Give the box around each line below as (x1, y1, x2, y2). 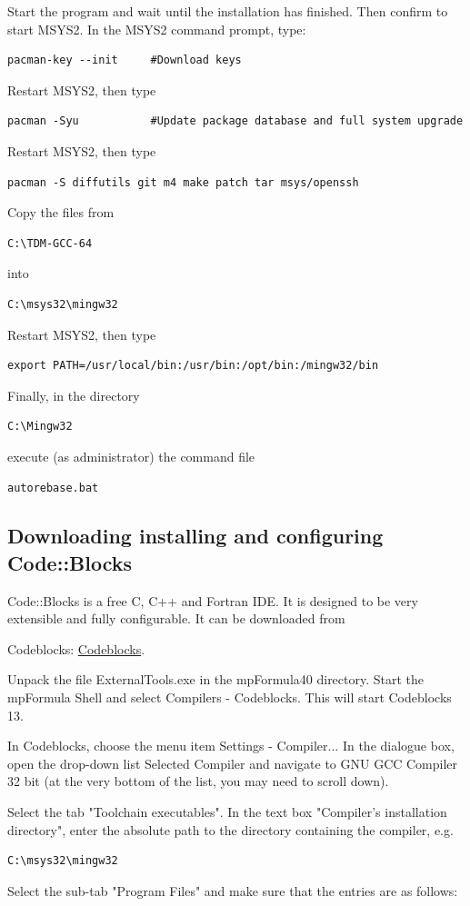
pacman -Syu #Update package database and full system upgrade (7, 114, 464, 128)
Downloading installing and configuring (7, 522, 384, 550)
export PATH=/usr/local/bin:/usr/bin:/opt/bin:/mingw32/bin (7, 359, 379, 373)
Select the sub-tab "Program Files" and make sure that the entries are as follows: (7, 881, 458, 900)
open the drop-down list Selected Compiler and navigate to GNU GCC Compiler (7, 753, 458, 772)
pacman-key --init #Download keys (7, 54, 242, 67)
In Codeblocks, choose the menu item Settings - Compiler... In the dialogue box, (7, 736, 455, 755)
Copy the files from (7, 203, 115, 222)
